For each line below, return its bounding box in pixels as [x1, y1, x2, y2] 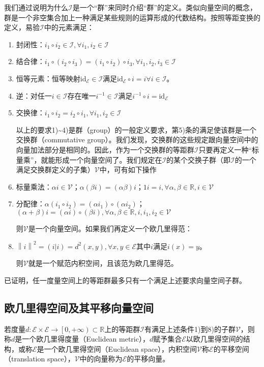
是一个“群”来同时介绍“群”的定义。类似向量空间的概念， [72, 2, 257, 12]
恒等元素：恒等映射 [16, 73, 80, 83]
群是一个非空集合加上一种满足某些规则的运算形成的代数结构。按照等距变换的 [4, 12, 260, 22]
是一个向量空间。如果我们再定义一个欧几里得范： [28, 223, 192, 233]
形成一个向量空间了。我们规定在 [55, 154, 162, 165]
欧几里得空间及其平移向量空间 [4, 299, 154, 315]
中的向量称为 [79, 353, 123, 364]
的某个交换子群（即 [166, 154, 231, 165]
